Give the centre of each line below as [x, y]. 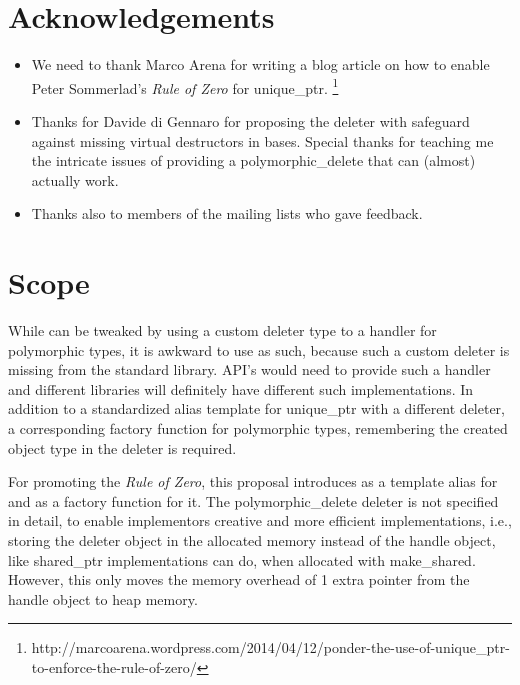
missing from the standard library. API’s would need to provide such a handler [249, 369]
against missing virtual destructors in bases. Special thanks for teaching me [262, 140]
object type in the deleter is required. [122, 447]
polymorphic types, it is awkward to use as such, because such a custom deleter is [259, 349]
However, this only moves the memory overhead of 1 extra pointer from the [239, 579]
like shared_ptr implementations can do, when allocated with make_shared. [242, 559]
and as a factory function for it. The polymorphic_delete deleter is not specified [253, 500]
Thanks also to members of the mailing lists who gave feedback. [227, 213]
